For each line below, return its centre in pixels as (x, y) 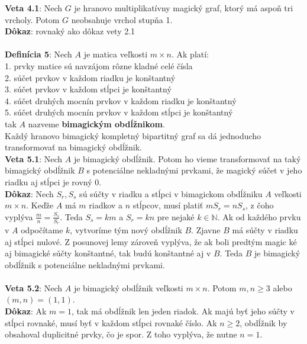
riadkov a (106, 205)
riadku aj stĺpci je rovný (49, 181)
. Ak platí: (190, 54)
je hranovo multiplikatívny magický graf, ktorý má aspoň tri (184, 8)
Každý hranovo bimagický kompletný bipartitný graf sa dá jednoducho (133, 135)
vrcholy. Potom (32, 19)
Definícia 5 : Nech (38, 54)
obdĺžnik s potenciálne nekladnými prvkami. (85, 264)
